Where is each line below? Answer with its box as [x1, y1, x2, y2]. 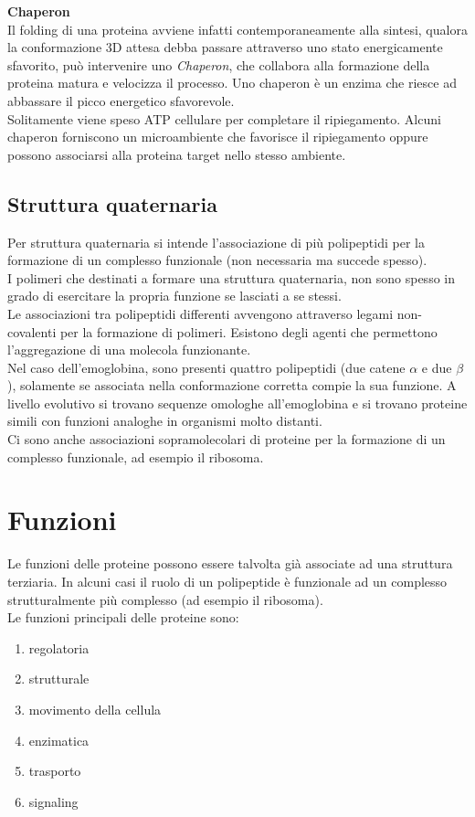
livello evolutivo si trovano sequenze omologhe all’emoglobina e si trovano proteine [7, 393, 468, 412]
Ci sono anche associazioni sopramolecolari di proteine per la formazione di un [7, 430, 446, 449]
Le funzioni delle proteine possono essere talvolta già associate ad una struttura [7, 554, 453, 573]
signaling [28, 791, 79, 811]
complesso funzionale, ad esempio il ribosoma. [7, 447, 264, 466]
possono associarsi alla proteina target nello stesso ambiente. [7, 144, 346, 164]
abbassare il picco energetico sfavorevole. [7, 90, 235, 110]
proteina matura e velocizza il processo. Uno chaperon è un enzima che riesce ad [7, 73, 457, 92]
